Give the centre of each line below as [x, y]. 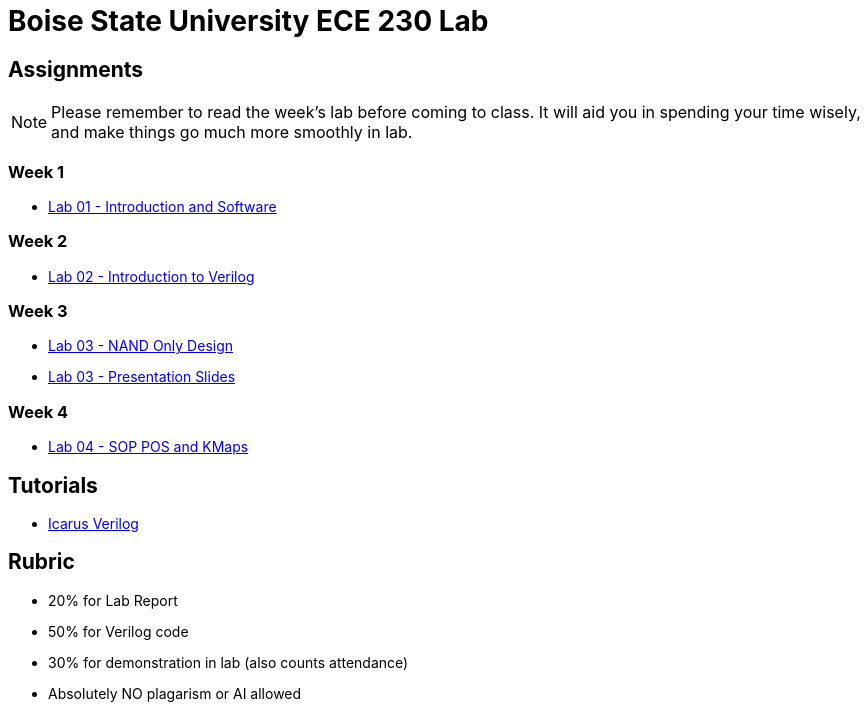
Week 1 [36, 171]
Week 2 [38, 241]
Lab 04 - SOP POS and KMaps [148, 447]
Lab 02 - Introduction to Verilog [151, 276]
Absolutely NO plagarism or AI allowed [175, 693]
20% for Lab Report [113, 600]
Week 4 [38, 411]
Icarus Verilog [93, 524]
